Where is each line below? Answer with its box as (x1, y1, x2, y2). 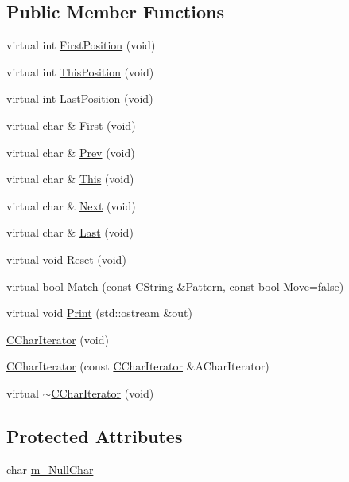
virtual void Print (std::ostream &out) (6, 304, 192, 321)
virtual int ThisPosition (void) (6, 63, 154, 80)
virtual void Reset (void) (6, 250, 126, 267)
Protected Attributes (6, 423, 183, 448)
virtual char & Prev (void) (6, 143, 135, 160)
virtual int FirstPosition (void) (6, 37, 156, 53)
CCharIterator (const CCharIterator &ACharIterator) (6, 358, 270, 374)
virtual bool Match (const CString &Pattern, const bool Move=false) (6, 277, 344, 294)
